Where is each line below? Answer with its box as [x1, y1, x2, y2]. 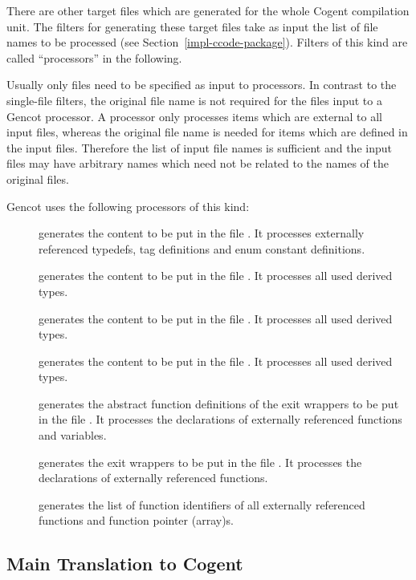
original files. [6, 170, 69, 187]
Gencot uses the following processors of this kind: [6, 197, 250, 214]
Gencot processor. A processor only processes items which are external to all [6, 107, 382, 124]
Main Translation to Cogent [6, 551, 243, 576]
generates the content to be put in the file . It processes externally [39, 225, 365, 241]
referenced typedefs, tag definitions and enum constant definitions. [39, 240, 365, 257]
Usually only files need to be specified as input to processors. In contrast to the [6, 76, 397, 93]
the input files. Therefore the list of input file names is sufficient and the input [6, 139, 392, 156]
